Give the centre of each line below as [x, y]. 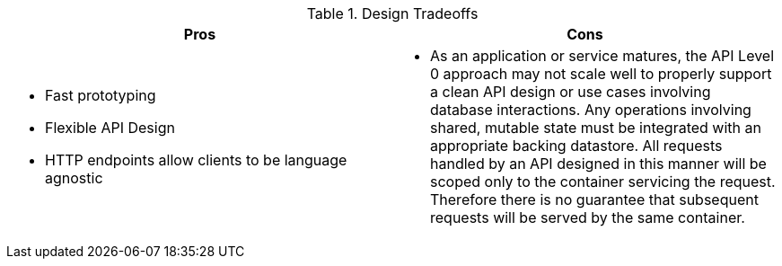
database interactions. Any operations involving [591, 110]
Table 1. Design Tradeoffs [392, 13]
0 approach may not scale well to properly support [601, 74]
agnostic [74, 178]
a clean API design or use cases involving [571, 92]
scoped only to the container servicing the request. [603, 182]
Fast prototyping [101, 95]
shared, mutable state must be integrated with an [596, 128]
